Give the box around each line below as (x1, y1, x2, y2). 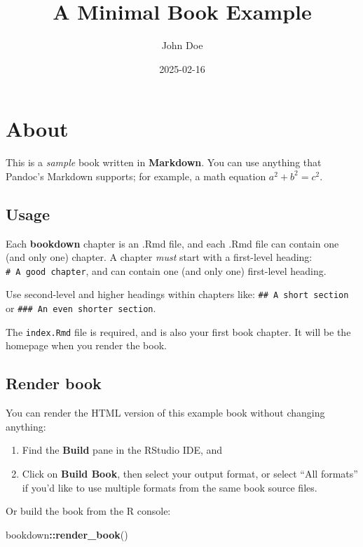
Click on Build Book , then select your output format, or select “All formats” (22, 466, 358, 481)
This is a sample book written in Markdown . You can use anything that (6, 155, 322, 170)
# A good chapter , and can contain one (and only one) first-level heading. (6, 263, 327, 278)
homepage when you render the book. (6, 338, 167, 353)
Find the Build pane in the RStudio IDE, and (22, 443, 223, 457)
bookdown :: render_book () (6, 527, 128, 541)
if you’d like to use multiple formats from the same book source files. (22, 480, 317, 494)
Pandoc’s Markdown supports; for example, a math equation (6, 168, 266, 183)
